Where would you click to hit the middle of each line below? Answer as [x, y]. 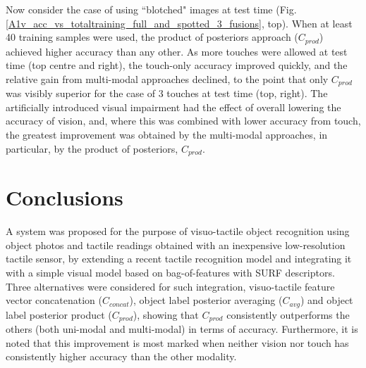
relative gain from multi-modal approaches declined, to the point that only [167, 78]
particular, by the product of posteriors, [92, 148]
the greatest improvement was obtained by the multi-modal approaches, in [167, 135]
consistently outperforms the [288, 314]
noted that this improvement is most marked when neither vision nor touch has [177, 342]
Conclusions [65, 197]
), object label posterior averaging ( [206, 300]
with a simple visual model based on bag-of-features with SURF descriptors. [170, 273]
